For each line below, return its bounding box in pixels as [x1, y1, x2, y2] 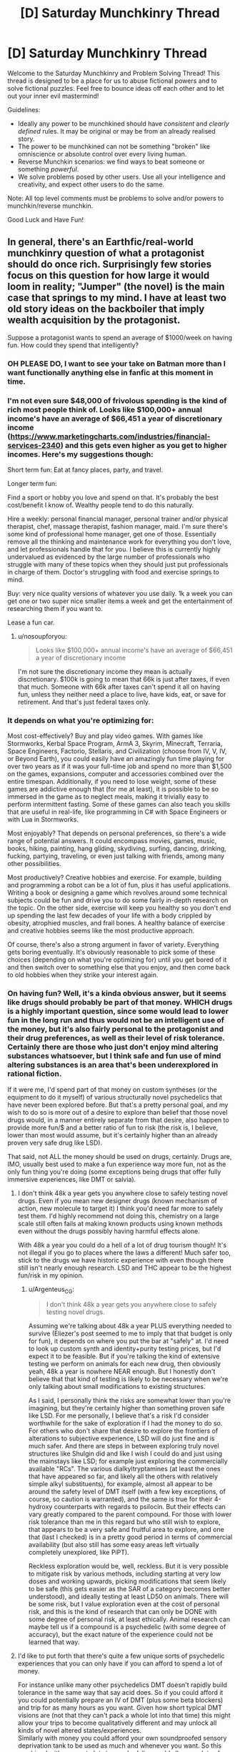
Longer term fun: [7, 479, 57, 487]
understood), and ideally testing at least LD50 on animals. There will [28, 1592, 229, 1601]
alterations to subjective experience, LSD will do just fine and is [28, 1434, 215, 1443]
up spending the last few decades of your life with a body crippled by [7, 911, 212, 920]
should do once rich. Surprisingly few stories [7, 259, 212, 271]
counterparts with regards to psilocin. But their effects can [54, 1503, 226, 1511]
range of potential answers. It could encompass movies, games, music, [7, 837, 217, 845]
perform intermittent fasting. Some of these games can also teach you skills [7, 800, 231, 809]
